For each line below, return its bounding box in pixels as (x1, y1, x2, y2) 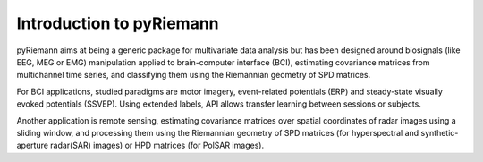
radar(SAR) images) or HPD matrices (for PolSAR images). (50, 140, 264, 151)
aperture (16, 140, 49, 151)
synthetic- (420, 127, 459, 138)
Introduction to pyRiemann (16, 13, 219, 33)
